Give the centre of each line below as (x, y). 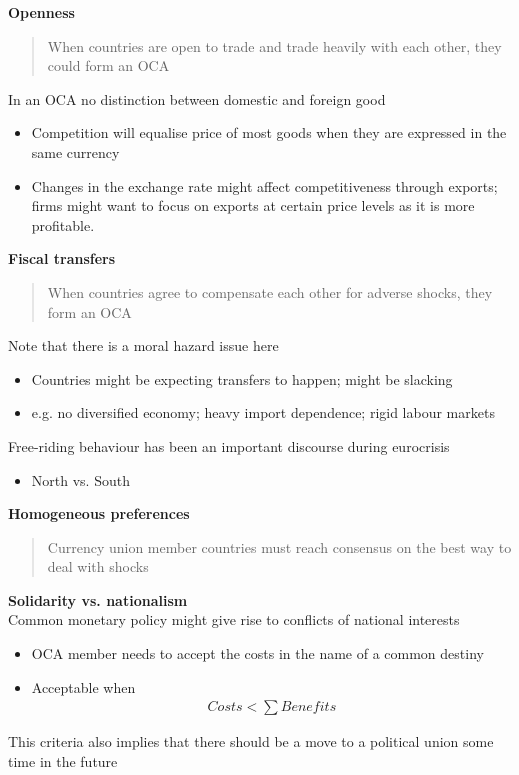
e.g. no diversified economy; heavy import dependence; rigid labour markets (263, 412)
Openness (41, 12)
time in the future (63, 760)
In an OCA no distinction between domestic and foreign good (197, 98)
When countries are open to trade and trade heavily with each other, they (274, 45)
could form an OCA (108, 65)
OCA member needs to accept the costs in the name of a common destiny (257, 653)
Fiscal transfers (62, 258)
